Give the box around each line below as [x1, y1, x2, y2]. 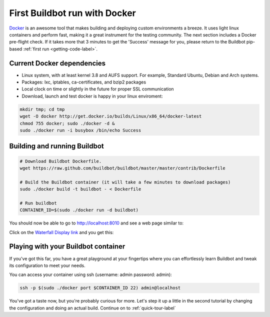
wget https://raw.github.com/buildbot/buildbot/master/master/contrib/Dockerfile [19, 165, 226, 171]
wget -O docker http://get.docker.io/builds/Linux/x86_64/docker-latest [19, 113, 202, 119]
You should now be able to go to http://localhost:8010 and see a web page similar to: [9, 220, 184, 226]
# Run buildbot [19, 200, 57, 206]
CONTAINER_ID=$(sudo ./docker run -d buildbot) [19, 207, 138, 213]
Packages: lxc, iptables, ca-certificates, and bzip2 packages [21, 79, 146, 85]
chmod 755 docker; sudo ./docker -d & [19, 120, 115, 126]
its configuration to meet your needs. [9, 262, 85, 268]
